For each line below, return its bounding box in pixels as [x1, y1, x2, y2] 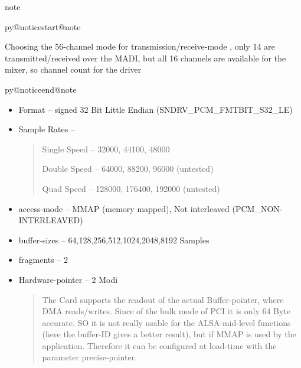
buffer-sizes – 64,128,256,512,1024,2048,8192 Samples [18, 233, 210, 246]
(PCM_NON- [232, 202, 283, 214]
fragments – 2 [18, 253, 68, 266]
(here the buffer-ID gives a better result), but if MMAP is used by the [42, 328, 296, 340]
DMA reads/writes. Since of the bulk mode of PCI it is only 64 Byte [42, 305, 291, 317]
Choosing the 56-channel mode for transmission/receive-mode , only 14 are [5, 40, 275, 53]
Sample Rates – [18, 123, 75, 135]
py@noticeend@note [5, 83, 77, 95]
